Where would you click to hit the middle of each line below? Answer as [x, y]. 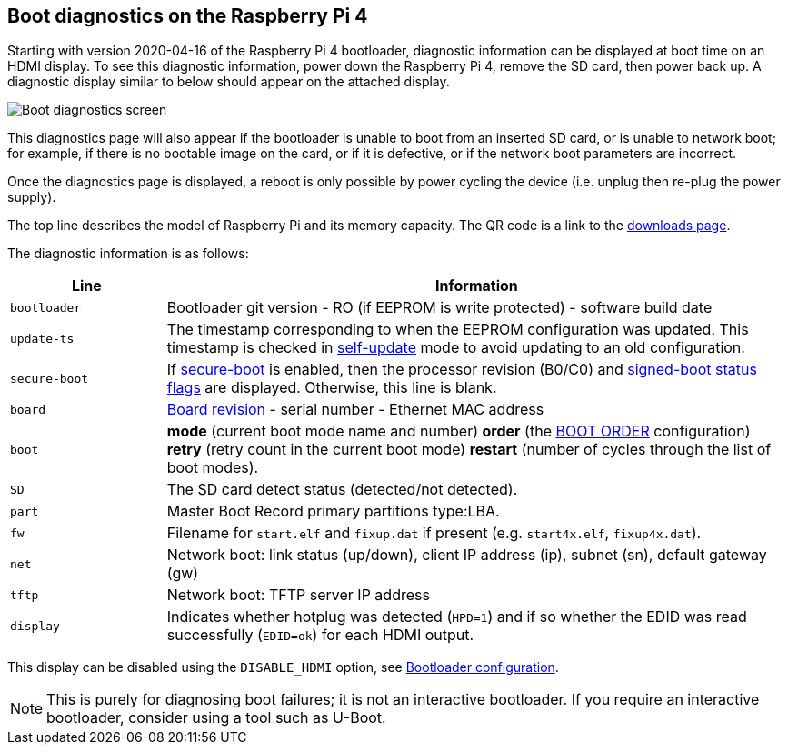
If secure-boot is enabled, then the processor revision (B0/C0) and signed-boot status [462, 370]
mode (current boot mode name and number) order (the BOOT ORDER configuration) [459, 431]
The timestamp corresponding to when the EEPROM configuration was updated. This [458, 330]
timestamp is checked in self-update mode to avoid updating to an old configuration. [456, 348]
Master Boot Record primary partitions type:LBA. [333, 511]
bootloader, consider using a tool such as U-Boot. [216, 718]
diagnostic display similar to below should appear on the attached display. [229, 82]
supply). [32, 197]
